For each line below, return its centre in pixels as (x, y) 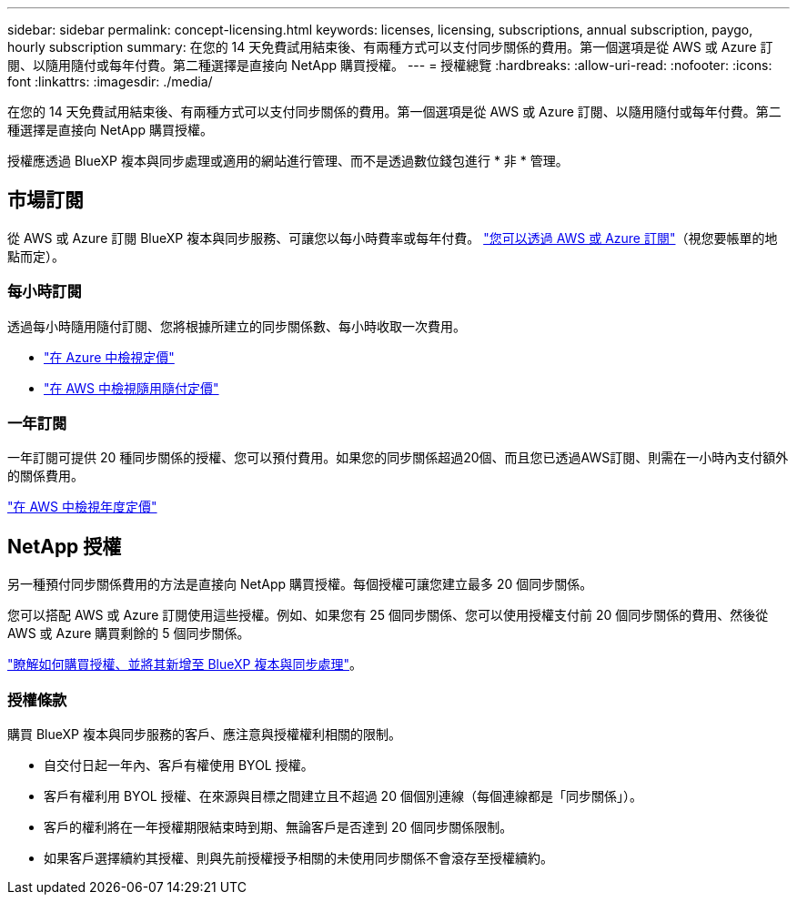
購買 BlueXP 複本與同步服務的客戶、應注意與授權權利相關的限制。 (204, 734)
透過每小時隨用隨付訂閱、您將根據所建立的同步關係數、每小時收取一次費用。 (237, 326)
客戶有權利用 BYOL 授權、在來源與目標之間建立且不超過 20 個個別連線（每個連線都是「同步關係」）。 (343, 796)
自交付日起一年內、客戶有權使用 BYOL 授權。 (179, 765)
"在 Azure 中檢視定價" (109, 357)
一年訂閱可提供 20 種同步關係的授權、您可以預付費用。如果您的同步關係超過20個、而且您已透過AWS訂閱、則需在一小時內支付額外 (398, 458)
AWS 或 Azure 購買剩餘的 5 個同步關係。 (129, 633)
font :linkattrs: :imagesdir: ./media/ (110, 81)
